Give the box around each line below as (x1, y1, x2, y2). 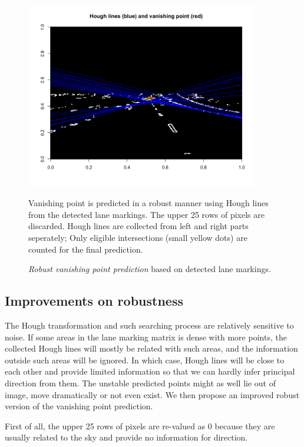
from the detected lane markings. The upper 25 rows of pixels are (28, 208, 265, 220)
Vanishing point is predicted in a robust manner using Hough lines (28, 197, 269, 209)
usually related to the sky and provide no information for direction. (5, 431, 248, 443)
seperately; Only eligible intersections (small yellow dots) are (28, 231, 247, 243)
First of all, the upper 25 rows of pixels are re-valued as (5, 419, 206, 432)
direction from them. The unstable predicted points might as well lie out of (5, 376, 276, 389)
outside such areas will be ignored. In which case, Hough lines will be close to (5, 353, 285, 366)
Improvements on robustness (5, 292, 183, 310)
